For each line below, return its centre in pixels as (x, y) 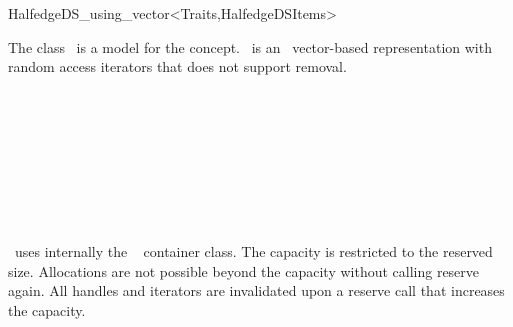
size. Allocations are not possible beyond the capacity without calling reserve (244, 270)
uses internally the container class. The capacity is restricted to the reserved (253, 250)
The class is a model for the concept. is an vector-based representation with (250, 46)
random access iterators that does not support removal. (177, 66)
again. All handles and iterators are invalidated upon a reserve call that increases (256, 290)
